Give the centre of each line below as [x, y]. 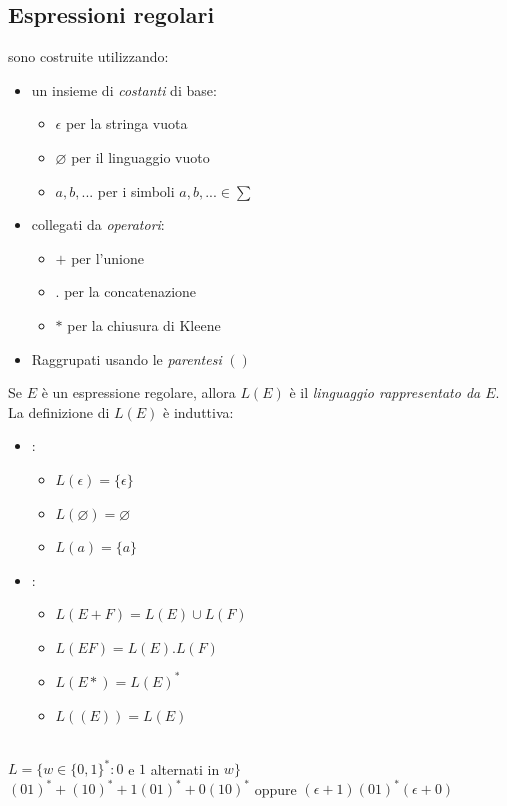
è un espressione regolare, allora [138, 392]
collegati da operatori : [98, 224]
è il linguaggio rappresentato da [385, 392]
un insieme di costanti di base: [124, 89]
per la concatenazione [130, 291]
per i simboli [136, 190]
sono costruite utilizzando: [88, 56]
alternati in [185, 768]
